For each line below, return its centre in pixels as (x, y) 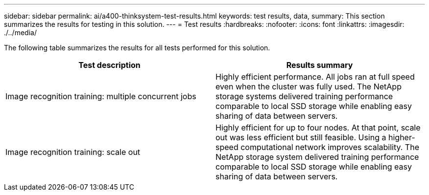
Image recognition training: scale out (73, 152)
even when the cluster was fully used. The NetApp (309, 87)
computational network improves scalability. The (330, 147)
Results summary (320, 65)
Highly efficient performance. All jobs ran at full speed (315, 77)
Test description (109, 65)
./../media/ (20, 32)
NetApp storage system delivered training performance (317, 157)
